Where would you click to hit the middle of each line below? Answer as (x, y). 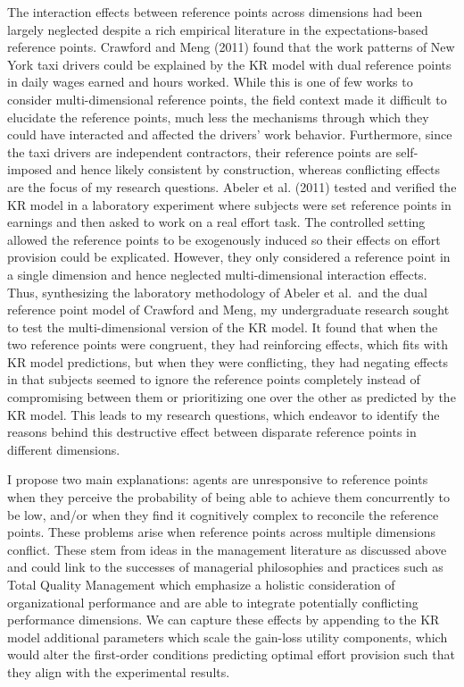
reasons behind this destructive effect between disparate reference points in (212, 432)
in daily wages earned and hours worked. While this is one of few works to (210, 82)
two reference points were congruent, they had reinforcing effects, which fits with (228, 344)
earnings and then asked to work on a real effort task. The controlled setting (216, 222)
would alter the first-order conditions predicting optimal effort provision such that (231, 654)
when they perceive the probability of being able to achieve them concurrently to (228, 497)
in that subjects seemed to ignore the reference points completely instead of (214, 379)
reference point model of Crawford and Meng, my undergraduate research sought (228, 310)
